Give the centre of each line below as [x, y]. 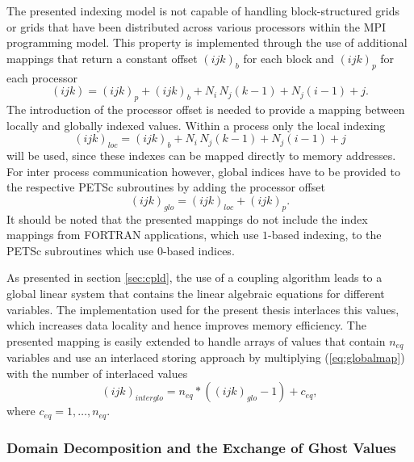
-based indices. [199, 250]
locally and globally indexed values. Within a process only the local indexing [196, 125]
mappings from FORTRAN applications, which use [133, 235]
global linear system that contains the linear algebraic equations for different [196, 293]
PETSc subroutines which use [80, 250]
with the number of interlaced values [97, 373]
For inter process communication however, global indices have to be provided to [203, 171]
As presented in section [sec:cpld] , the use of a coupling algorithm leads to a [194, 277]
